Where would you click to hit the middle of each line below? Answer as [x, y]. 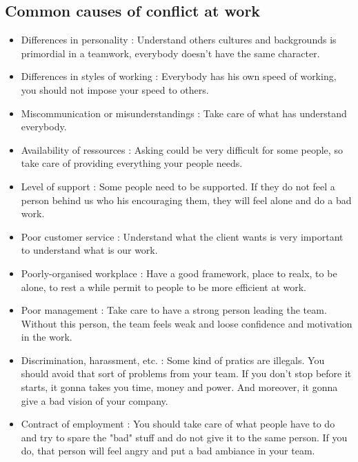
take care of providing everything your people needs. [132, 163]
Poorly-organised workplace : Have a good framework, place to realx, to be [179, 273]
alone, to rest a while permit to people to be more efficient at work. [163, 287]
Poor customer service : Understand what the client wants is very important [182, 236]
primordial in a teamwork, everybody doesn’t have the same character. [170, 53]
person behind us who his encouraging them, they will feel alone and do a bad [186, 200]
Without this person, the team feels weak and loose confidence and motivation [187, 323]
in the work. [47, 337]
